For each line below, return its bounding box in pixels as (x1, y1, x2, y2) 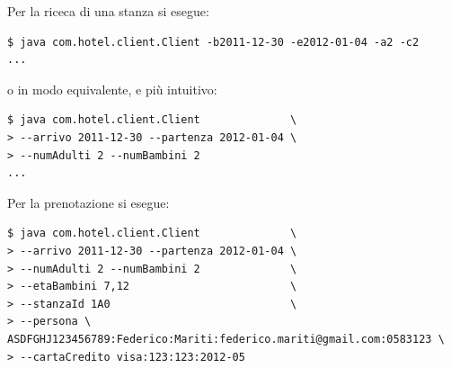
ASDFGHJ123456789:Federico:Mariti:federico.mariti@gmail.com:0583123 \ (7, 332, 445, 346)
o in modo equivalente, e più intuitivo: (7, 79, 217, 98)
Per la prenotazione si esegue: (7, 193, 170, 211)
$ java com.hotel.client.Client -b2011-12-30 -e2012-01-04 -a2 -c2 (7, 35, 420, 49)
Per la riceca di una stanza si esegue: (7, 2, 209, 20)
